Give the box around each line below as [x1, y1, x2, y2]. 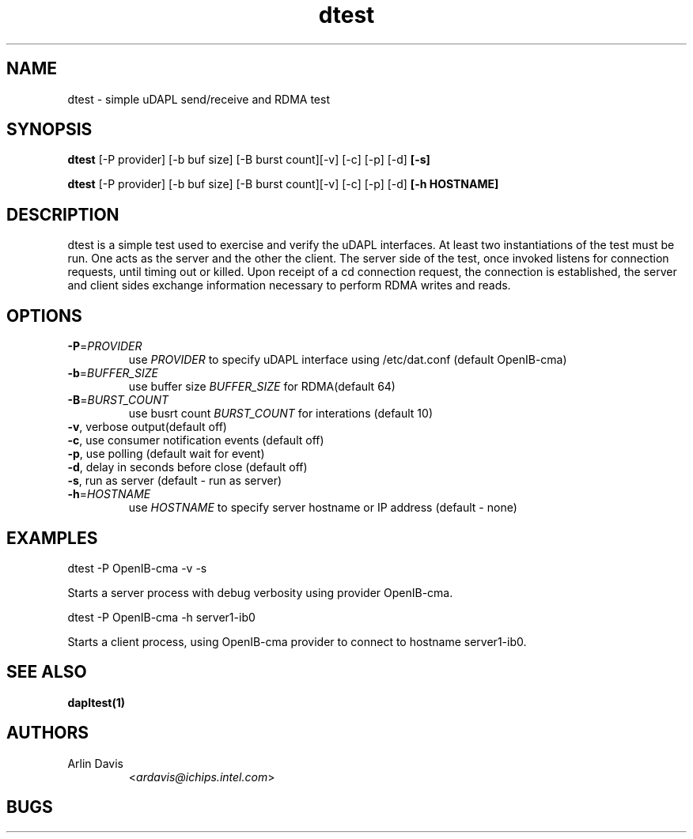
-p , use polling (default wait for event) [67, 447, 265, 461]
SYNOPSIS [6, 119, 93, 140]
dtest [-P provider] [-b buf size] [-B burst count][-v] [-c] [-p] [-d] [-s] [67, 153, 430, 167]
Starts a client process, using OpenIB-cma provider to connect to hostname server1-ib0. [67, 634, 527, 648]
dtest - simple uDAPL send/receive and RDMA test [67, 92, 330, 106]
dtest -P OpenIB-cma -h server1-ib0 [67, 610, 256, 624]
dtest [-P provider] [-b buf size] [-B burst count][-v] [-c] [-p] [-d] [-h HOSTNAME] [67, 177, 499, 191]
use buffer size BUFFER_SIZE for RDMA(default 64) [128, 380, 396, 394]
